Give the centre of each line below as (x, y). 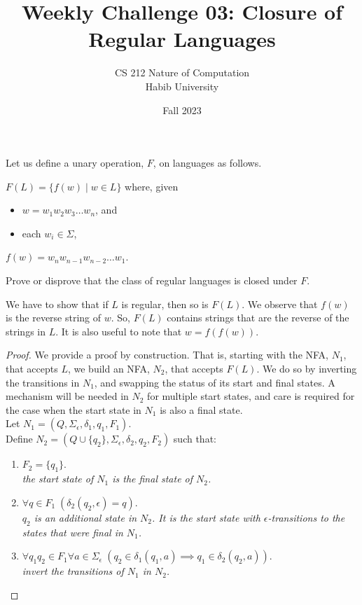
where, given (152, 186)
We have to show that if (57, 304)
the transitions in (43, 382)
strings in (26, 331)
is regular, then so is (165, 304)
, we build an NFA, (109, 369)
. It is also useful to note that (119, 331)
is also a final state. (201, 409)
